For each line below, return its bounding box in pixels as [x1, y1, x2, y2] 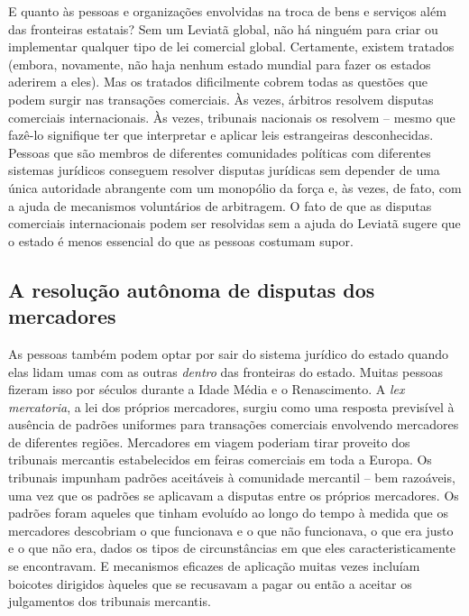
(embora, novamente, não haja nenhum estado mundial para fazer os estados [8, 54, 431, 73]
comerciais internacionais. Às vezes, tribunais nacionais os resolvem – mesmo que [8, 107, 455, 126]
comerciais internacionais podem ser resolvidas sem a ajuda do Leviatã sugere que [8, 214, 461, 233]
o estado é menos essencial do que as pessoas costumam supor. [8, 231, 354, 250]
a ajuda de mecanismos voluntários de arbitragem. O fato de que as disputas [8, 196, 432, 215]
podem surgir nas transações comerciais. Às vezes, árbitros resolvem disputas [8, 89, 434, 108]
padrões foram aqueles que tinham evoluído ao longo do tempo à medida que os [8, 503, 448, 522]
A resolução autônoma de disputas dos [8, 275, 375, 303]
